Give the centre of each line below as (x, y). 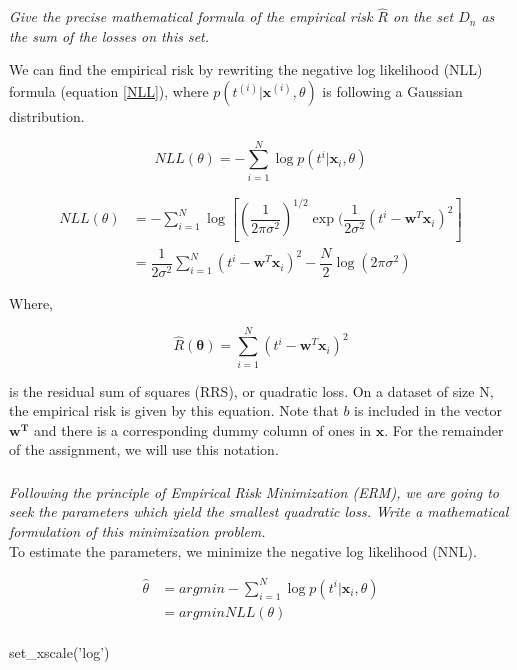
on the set (423, 16)
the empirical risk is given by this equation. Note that (174, 410)
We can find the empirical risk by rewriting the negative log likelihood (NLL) (246, 69)
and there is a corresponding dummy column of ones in (202, 429)
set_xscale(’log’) (59, 652)
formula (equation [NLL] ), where (109, 91)
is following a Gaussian (392, 91)
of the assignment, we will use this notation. (144, 449)
